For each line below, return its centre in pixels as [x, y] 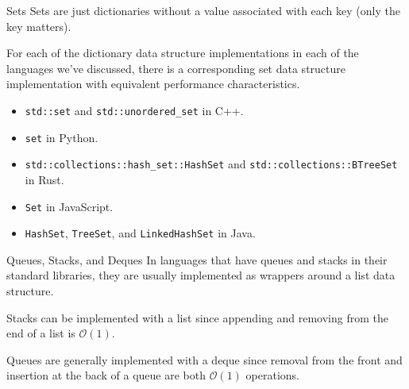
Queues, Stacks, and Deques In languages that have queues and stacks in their [197, 259]
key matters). [39, 26]
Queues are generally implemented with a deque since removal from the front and [204, 359]
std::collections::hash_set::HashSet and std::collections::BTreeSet [211, 164]
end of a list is [41, 333]
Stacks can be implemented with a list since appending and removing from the [197, 317]
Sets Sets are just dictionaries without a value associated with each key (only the [203, 10]
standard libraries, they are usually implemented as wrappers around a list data [201, 275]
